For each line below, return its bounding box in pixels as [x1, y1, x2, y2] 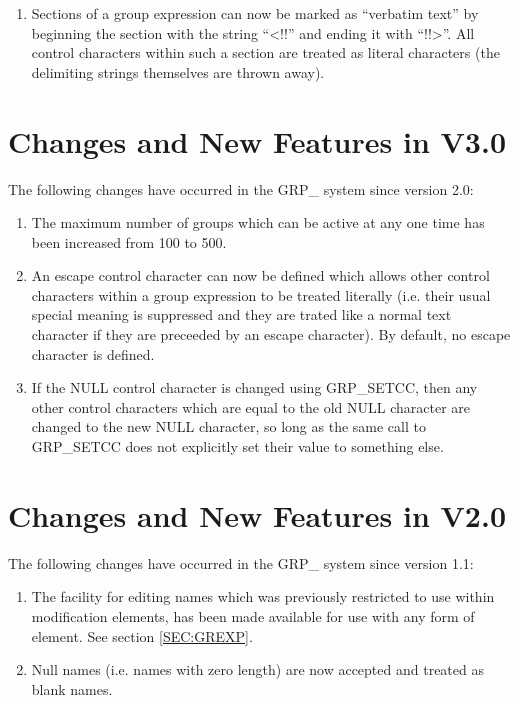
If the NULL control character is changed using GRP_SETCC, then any [31, 377, 478, 398]
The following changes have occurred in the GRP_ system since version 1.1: [8, 552, 474, 573]
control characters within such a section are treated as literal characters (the [31, 42, 500, 63]
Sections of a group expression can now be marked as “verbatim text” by [31, 3, 479, 23]
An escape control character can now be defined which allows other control [31, 265, 490, 286]
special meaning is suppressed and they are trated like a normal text [31, 304, 452, 325]
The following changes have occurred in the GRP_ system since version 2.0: [8, 178, 474, 199]
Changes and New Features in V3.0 [8, 120, 506, 161]
